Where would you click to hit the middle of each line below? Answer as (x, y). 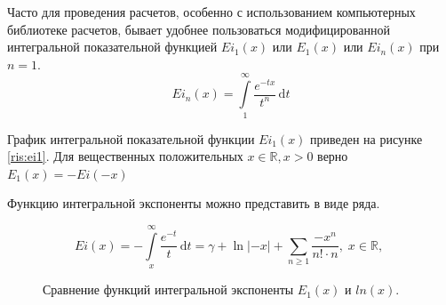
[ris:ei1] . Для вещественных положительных (125, 156)
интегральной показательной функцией (112, 47)
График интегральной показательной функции (131, 138)
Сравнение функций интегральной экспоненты (168, 289)
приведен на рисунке (366, 138)
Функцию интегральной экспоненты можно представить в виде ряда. (194, 203)
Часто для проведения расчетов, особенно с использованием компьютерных (211, 12)
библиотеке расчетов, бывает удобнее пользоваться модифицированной (199, 29)
